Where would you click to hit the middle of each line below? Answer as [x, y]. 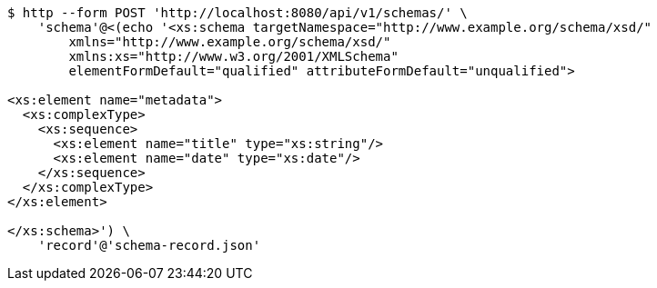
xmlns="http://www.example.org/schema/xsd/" [230, 42]
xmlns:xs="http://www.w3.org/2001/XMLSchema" [233, 56]
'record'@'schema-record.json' [149, 245]
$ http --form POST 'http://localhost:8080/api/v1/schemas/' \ [238, 13]
